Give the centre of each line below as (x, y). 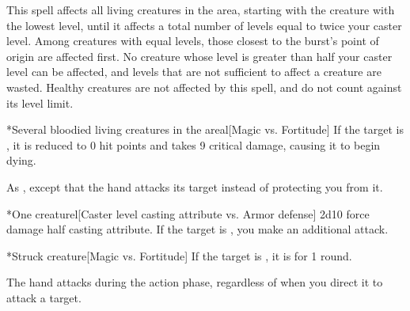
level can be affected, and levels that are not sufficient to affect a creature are (194, 72)
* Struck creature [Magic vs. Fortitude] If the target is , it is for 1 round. (179, 255)
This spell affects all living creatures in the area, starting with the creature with (201, 9)
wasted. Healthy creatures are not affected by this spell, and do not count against (204, 87)
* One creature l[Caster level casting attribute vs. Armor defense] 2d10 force (188, 213)
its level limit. (40, 102)
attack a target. (44, 297)
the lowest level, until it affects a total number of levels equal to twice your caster (204, 25)
